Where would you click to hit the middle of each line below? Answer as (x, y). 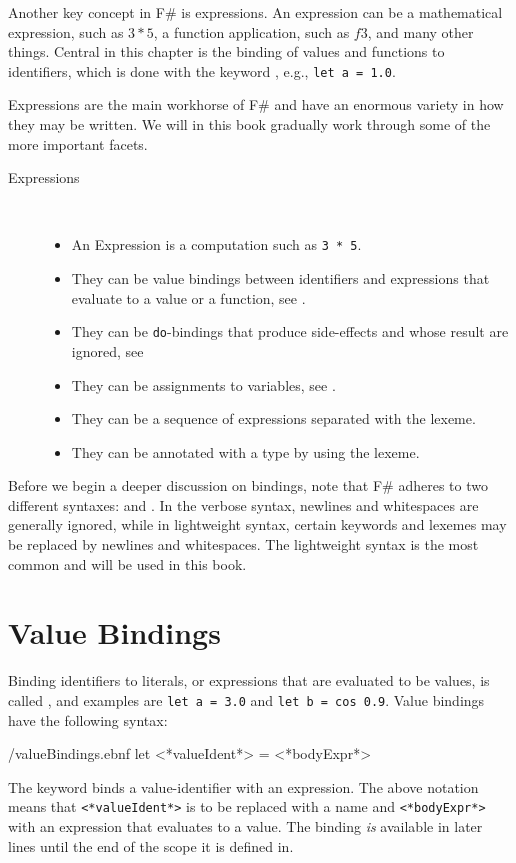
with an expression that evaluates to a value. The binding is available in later (245, 826)
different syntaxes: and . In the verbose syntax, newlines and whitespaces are (243, 504)
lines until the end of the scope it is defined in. (151, 845)
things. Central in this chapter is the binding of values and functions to (226, 51)
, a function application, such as (251, 31)
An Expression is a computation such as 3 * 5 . (216, 244)
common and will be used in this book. (127, 563)
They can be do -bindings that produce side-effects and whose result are (290, 331)
